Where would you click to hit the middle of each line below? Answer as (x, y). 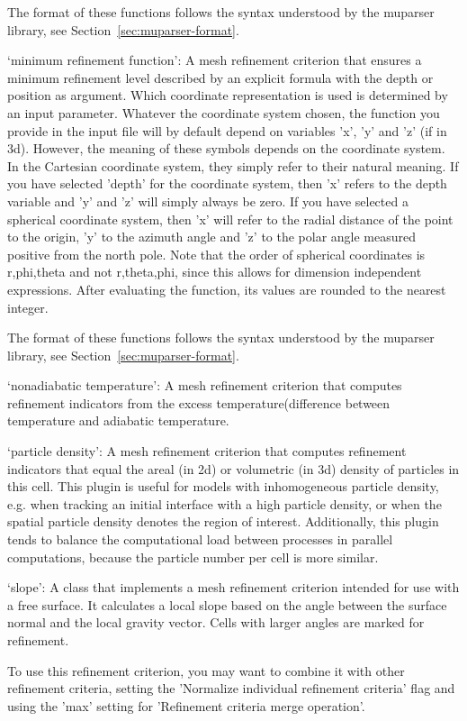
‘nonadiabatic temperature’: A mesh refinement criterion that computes (205, 385)
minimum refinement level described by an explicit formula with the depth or (220, 77)
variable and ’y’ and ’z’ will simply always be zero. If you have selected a (208, 201)
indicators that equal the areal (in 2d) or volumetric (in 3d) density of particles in (233, 468)
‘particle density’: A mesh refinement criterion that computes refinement (207, 451)
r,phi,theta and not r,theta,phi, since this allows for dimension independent (215, 272)
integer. (28, 307)
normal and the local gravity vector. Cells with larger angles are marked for (216, 622)
